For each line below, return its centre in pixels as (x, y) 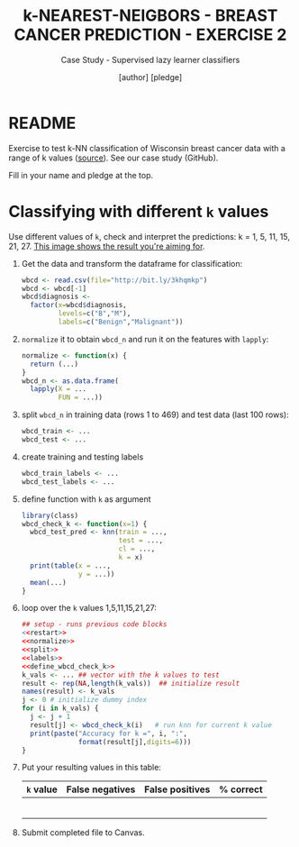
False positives (177, 789)
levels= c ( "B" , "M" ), (95, 314)
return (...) (54, 364)
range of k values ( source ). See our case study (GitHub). (113, 158)
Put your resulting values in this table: (91, 768)
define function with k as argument (86, 499)
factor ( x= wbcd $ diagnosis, (78, 305)
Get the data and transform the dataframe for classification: (132, 263)
